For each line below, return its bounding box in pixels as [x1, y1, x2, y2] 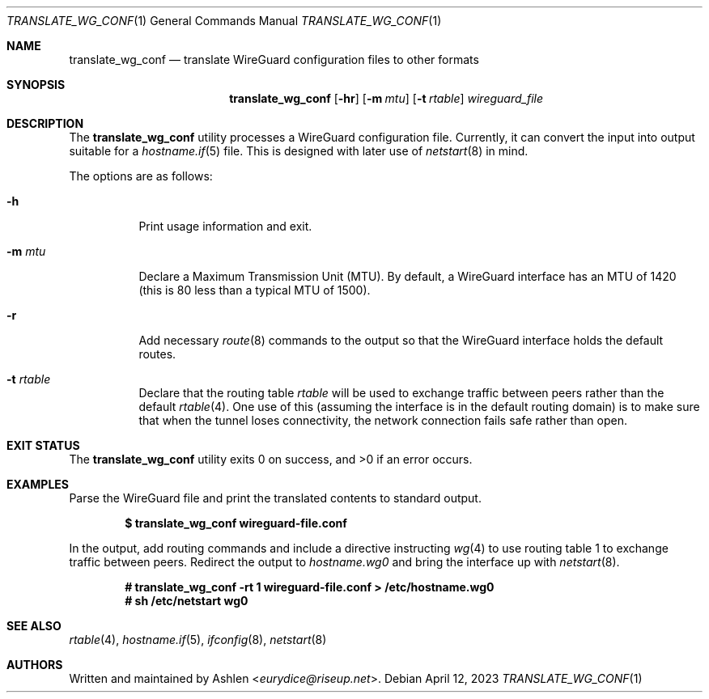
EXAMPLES [6, 477, 69, 491]
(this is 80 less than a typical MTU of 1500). [138, 283, 371, 297]
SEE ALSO [6, 619, 62, 633]
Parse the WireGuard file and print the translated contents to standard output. [69, 491, 482, 505]
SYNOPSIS [6, 78, 66, 91]
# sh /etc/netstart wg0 [125, 594, 248, 608]
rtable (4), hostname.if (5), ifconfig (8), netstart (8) [69, 633, 327, 646]
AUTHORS [6, 658, 63, 671]
